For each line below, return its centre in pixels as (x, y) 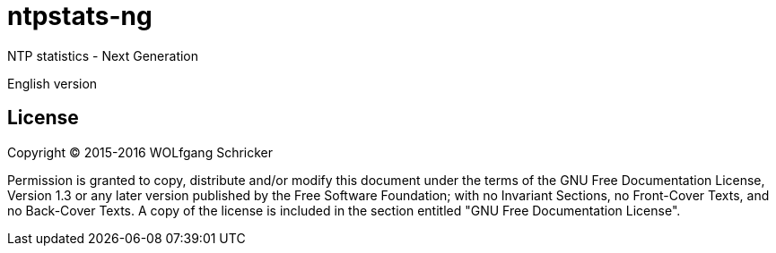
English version (52, 83)
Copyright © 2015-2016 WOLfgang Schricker (140, 152)
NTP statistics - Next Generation (103, 55)
